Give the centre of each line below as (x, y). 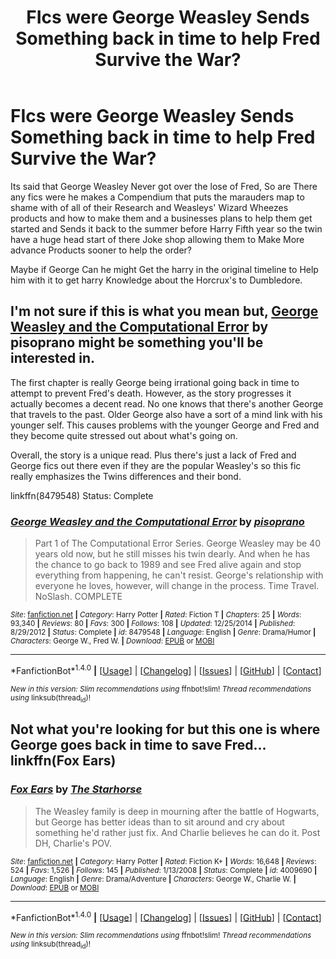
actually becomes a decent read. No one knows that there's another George (167, 403)
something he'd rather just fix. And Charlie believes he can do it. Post (177, 832)
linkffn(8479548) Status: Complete (82, 495)
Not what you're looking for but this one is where (165, 729)
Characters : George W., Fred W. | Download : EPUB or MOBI (112, 641)
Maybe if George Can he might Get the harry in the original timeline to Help (164, 269)
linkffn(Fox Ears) (63, 761)
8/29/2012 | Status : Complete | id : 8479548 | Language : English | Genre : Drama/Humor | (163, 632)
